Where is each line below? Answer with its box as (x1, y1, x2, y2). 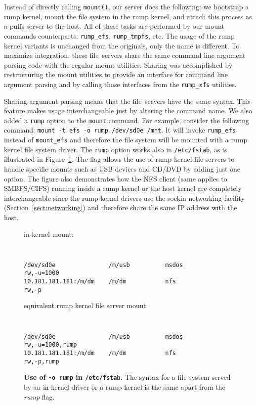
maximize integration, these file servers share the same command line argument (4, 50, 246, 60)
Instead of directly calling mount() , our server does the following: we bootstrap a (4, 1, 249, 11)
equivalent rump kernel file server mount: (24, 300, 148, 311)
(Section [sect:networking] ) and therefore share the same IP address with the (4, 202, 237, 213)
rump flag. (24, 391, 55, 402)
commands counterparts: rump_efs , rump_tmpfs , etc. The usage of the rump (4, 30, 235, 41)
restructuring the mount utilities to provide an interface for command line (4, 69, 228, 80)
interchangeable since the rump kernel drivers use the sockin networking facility (4, 192, 245, 203)
